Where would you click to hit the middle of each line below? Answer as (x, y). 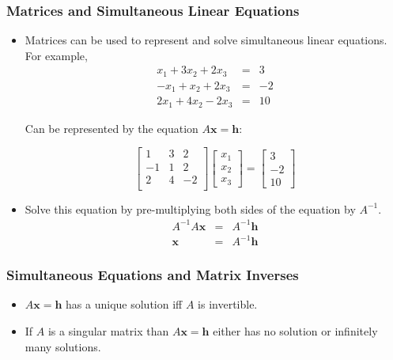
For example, (56, 55)
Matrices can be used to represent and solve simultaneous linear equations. (206, 40)
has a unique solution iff (124, 304)
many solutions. (63, 346)
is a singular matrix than (108, 331)
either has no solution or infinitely (295, 331)
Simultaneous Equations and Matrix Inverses (153, 275)
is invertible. (228, 304)
